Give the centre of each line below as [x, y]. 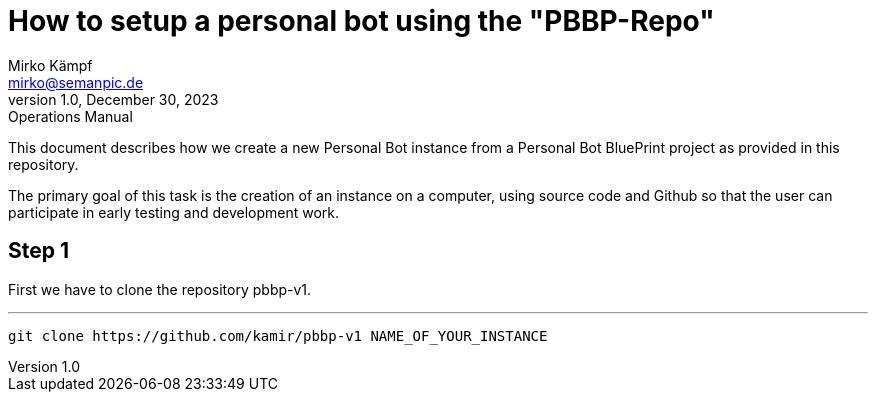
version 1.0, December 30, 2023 [113, 99]
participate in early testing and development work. [174, 212]
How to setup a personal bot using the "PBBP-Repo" [361, 21]
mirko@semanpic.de [76, 82]
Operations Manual [70, 116]
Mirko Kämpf [50, 65]
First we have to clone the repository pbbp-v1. [160, 289]
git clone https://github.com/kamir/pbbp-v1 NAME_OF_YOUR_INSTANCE [278, 335]
